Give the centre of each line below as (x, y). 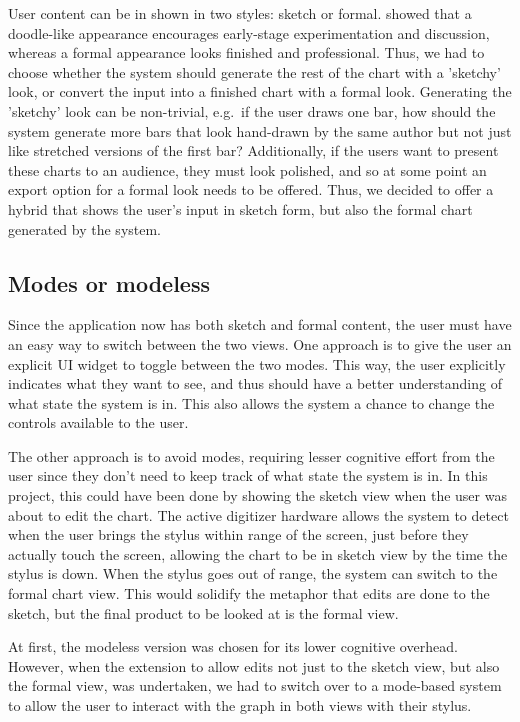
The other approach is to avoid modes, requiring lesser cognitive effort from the (251, 455)
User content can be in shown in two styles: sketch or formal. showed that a (240, 13)
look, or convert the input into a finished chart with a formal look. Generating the (260, 91)
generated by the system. (85, 228)
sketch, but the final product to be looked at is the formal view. (203, 612)
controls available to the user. (98, 422)
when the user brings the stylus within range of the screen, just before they (238, 534)
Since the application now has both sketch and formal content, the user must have (260, 324)
